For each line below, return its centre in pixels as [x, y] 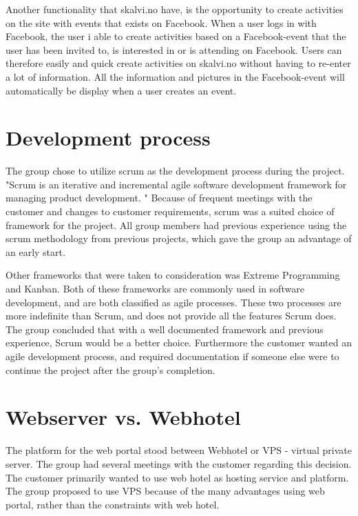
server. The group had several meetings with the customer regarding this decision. [179, 463]
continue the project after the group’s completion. [110, 369]
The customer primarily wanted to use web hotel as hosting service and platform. [177, 477]
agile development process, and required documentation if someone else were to [172, 356]
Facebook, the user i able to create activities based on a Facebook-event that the [176, 36]
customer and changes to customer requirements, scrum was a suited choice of [170, 211]
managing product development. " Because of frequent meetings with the [159, 198]
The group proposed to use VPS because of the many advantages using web [165, 491]
